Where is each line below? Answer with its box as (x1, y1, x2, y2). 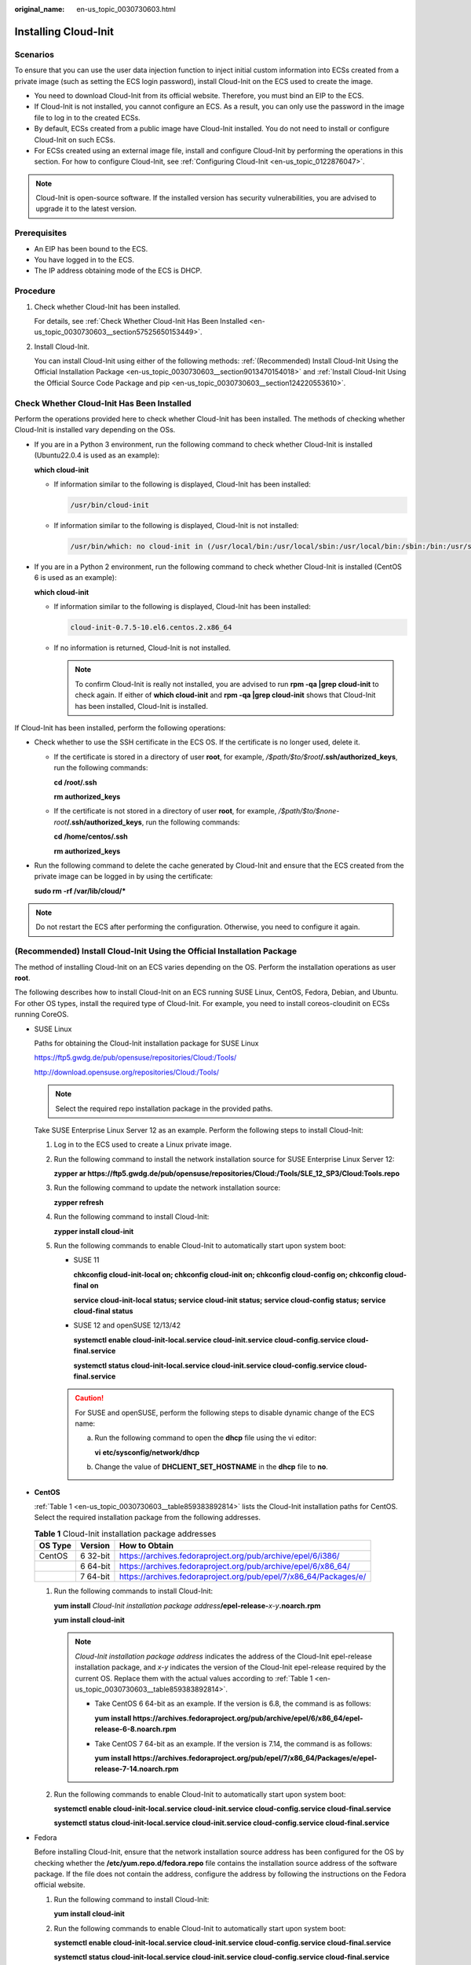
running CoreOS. (14, 1010, 69, 1019)
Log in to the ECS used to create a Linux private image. (53, 1140, 232, 1149)
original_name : (14, 5, 65, 13)
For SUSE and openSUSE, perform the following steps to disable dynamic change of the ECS (75, 1408, 374, 1417)
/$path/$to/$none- (278, 806, 340, 816)
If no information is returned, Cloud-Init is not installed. (53, 643, 231, 652)
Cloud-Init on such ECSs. (34, 134, 115, 145)
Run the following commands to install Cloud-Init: (53, 1586, 214, 1596)
